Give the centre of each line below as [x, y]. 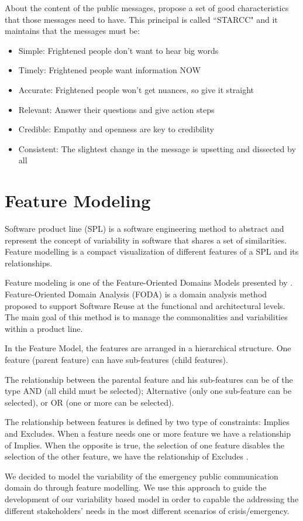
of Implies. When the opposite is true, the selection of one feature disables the [145, 445]
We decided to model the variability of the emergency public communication [142, 476]
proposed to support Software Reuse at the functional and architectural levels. [145, 305]
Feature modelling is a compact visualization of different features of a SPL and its [152, 251]
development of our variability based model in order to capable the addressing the [152, 498]
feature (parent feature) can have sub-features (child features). [116, 359]
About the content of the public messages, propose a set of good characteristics [147, 8]
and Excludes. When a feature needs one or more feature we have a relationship [148, 433]
